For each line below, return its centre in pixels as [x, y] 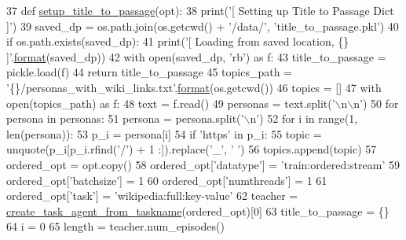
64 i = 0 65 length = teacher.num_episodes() [115, 226]
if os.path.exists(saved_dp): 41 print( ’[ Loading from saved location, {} [178, 41]
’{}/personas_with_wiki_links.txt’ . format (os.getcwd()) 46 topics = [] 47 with [194, 87]
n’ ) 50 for [376, 103]
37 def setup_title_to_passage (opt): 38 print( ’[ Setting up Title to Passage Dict [200, 10]
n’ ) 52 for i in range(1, [304, 118]
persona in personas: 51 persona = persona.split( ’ [125, 118]
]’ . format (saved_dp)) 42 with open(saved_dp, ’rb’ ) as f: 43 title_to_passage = [196, 56]
